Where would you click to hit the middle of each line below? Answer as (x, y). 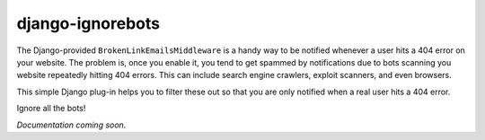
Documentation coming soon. (71, 125)
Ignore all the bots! (51, 109)
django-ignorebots (88, 23)
